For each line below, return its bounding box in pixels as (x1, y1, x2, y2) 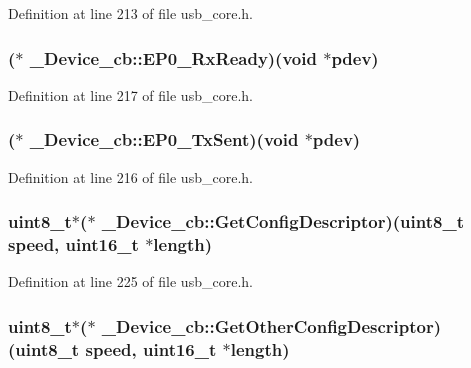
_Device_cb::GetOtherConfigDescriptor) (101, 313, 442, 338)
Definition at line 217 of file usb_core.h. (8, 84, 253, 105)
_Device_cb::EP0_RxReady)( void (29, 45, 317, 70)
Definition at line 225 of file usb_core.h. (8, 271, 253, 292)
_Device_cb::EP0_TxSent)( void (29, 127, 299, 152)
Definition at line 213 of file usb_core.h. (8, 3, 253, 23)
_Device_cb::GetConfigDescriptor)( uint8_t (101, 209, 464, 234)
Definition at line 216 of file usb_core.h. (8, 166, 253, 187)
